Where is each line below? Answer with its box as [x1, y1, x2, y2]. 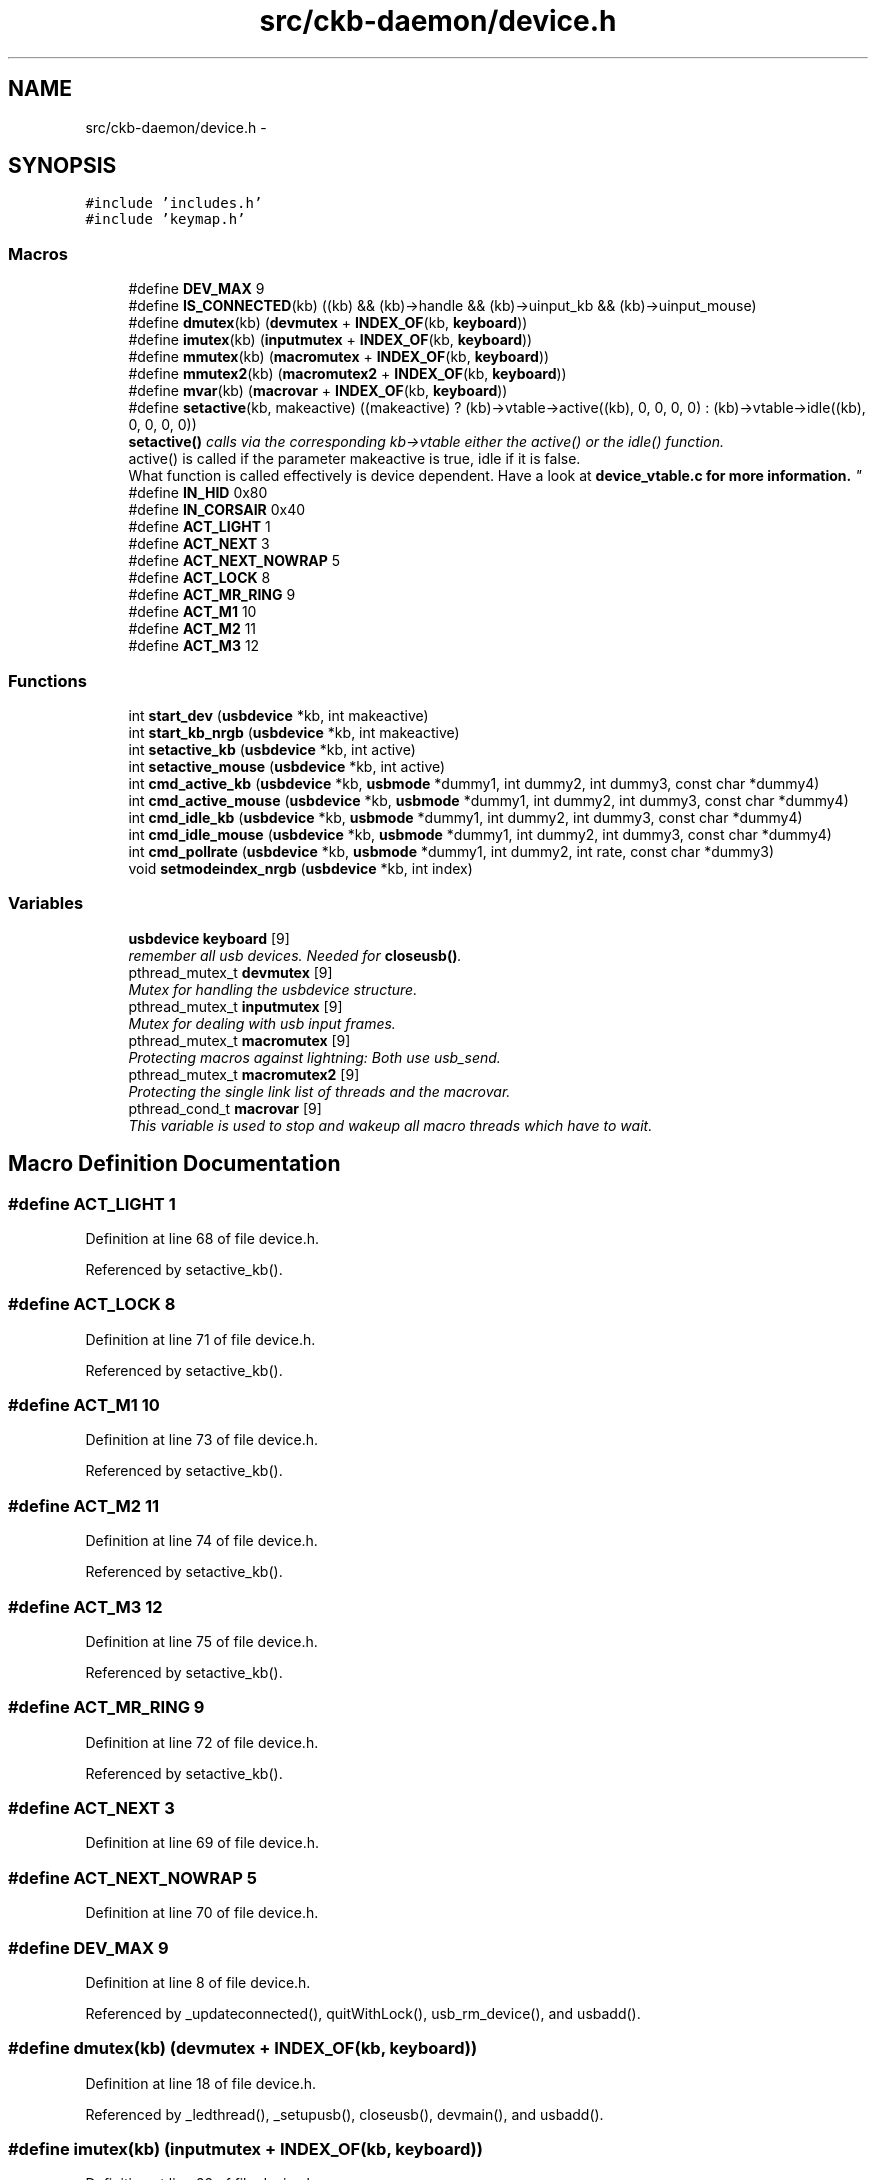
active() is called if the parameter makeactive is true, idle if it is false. [128, 450, 581, 468]
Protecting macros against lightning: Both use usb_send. [128, 1048, 501, 1066]
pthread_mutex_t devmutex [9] [128, 963, 333, 981]
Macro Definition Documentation [8, 1151, 341, 1177]
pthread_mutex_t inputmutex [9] [128, 997, 343, 1015]
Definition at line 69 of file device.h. [85, 1834, 320, 1852]
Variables [8, 893, 84, 914]
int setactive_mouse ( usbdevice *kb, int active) [128, 757, 446, 775]
